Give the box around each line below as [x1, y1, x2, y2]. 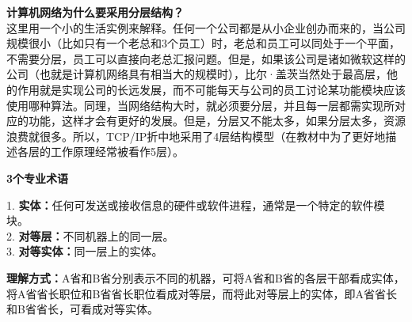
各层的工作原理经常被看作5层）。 [17, 143, 184, 160]
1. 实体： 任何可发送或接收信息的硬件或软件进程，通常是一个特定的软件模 [6, 196, 385, 213]
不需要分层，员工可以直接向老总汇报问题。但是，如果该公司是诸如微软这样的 [6, 50, 406, 66]
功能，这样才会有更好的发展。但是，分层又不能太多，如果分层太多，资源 [28, 112, 406, 129]
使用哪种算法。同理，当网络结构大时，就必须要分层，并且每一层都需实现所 [6, 97, 395, 113]
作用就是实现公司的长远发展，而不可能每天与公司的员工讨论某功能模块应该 [17, 81, 406, 97]
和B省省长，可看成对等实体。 [6, 301, 158, 317]
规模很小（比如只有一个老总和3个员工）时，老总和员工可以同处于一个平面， [6, 35, 400, 51]
